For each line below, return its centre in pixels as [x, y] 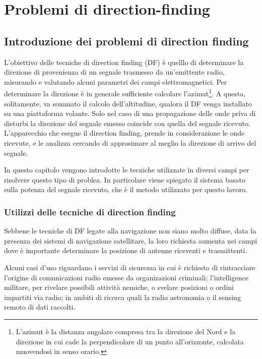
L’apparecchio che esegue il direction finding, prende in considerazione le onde [124, 133]
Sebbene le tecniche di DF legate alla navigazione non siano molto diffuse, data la [130, 231]
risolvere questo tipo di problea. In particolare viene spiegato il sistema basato [125, 179]
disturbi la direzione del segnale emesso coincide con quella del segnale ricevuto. [127, 123]
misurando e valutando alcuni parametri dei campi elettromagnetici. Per [116, 81]
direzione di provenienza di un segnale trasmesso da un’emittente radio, [114, 72]
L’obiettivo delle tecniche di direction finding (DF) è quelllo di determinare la [124, 62]
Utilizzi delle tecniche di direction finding [90, 212]
